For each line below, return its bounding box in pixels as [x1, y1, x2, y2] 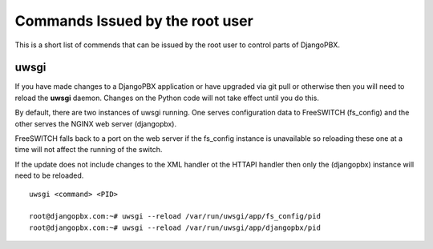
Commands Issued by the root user [14, 12, 254, 30]
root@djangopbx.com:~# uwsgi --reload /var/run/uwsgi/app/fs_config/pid [29, 212, 321, 221]
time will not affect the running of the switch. [14, 145, 163, 155]
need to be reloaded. [14, 171, 84, 180]
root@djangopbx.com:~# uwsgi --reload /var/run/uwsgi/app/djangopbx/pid [29, 223, 321, 232]
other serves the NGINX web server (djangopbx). [14, 118, 177, 128]
